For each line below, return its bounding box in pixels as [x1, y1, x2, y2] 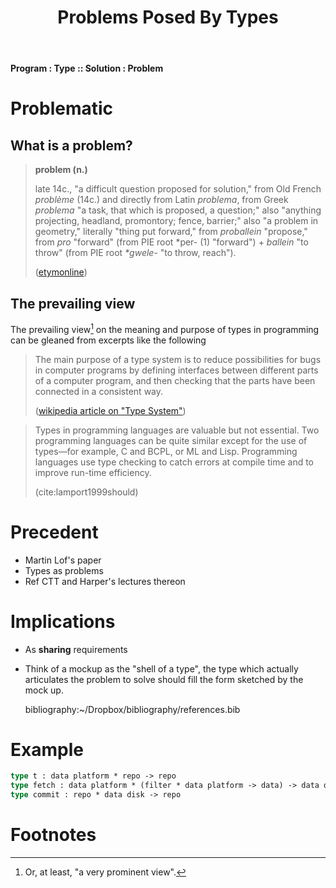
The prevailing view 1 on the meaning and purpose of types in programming [10, 322, 320, 335]
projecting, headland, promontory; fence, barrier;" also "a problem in [34, 215, 319, 227]
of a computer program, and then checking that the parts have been [34, 374, 316, 386]
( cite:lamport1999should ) [34, 486, 139, 498]
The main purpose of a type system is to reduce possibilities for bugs [34, 353, 322, 365]
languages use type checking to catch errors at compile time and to [34, 456, 315, 468]
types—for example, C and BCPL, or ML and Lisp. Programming [34, 445, 298, 457]
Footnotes [10, 824, 97, 846]
